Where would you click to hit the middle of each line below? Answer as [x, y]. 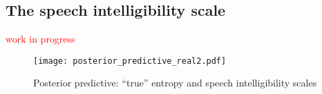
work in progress [40, 39]
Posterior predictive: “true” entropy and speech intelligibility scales [175, 83]
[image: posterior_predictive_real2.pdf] [130, 61]
